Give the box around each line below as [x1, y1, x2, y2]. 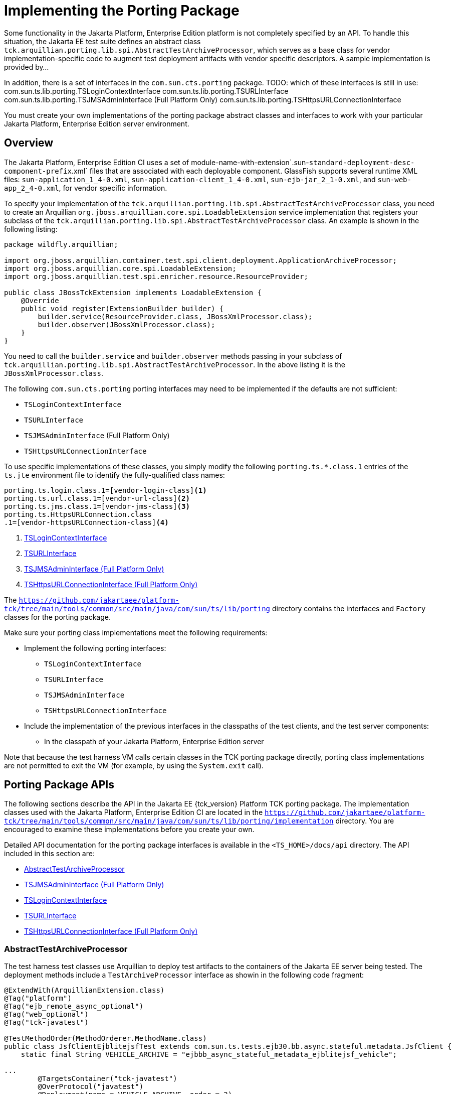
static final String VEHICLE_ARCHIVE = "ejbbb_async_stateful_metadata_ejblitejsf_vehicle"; [21, 1050, 397, 1059]
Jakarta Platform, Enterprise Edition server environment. [4, 119, 189, 128]
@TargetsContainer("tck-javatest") [38, 1074, 177, 1083]
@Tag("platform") [4, 994, 72, 1003]
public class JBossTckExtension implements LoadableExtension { [4, 288, 262, 297]
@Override [21, 296, 59, 305]
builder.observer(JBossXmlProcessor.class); [38, 320, 215, 329]
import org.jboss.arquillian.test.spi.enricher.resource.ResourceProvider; [4, 272, 308, 281]
